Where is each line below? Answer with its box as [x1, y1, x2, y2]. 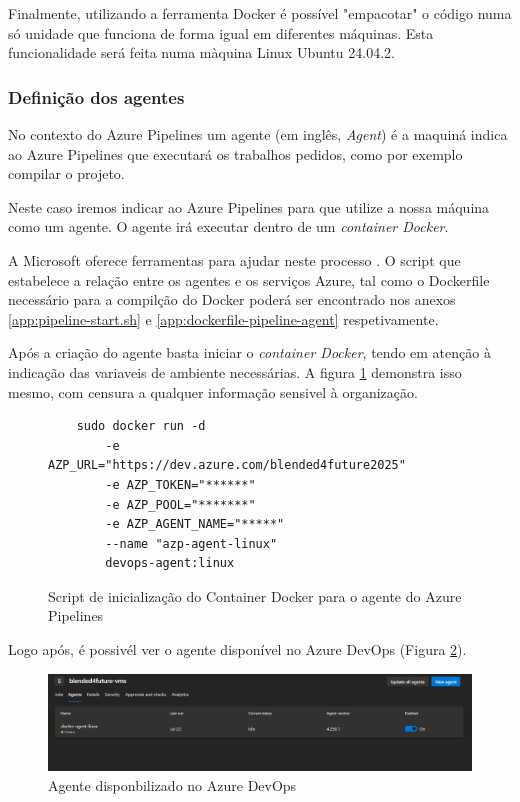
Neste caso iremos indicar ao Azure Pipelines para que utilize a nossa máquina [8, 196, 490, 217]
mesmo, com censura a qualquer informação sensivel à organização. [8, 381, 418, 402]
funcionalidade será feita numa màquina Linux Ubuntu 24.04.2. [8, 42, 395, 63]
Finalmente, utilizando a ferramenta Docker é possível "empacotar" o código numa [8, 3, 512, 23]
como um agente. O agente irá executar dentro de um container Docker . [8, 216, 449, 237]
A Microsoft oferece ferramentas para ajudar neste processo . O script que [8, 249, 461, 270]
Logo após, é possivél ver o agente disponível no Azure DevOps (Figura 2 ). [8, 639, 467, 660]
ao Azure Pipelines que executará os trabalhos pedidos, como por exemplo [8, 143, 463, 164]
